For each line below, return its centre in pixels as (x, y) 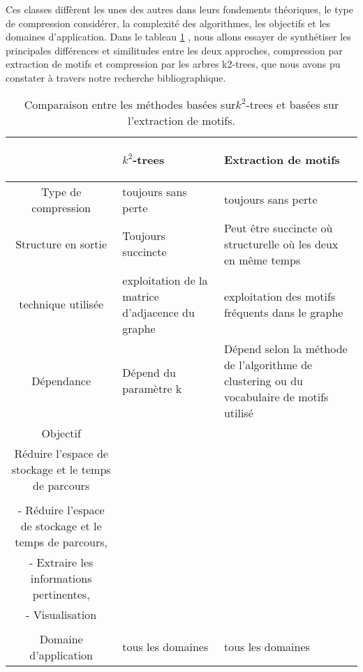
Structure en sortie (61, 244)
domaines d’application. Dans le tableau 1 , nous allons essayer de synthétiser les (178, 37)
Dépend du (149, 373)
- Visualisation (61, 614)
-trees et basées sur (292, 104)
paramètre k (152, 389)
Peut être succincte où (278, 227)
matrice (141, 296)
